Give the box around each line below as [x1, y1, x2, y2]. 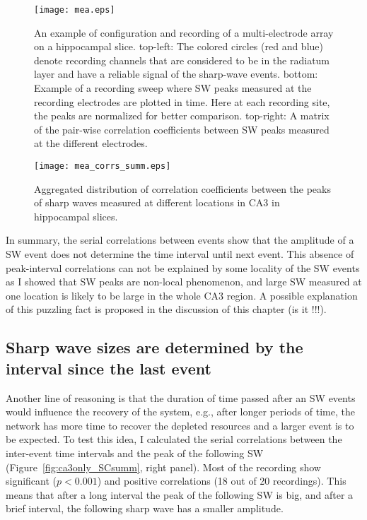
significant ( [6, 473, 57, 488]
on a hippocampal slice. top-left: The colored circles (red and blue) [34, 39, 323, 54]
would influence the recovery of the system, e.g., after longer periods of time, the [6, 404, 355, 419]
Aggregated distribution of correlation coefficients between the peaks [34, 181, 331, 196]
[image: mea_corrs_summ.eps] [34, 161, 171, 171]
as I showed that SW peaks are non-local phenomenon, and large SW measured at [6, 274, 362, 289]
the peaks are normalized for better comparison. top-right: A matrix [34, 108, 330, 123]
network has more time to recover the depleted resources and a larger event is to [6, 418, 354, 432]
